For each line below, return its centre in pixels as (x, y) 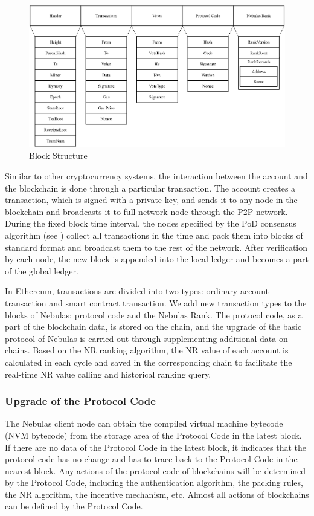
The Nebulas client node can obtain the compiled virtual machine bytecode (144, 423)
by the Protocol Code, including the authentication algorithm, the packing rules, (154, 482)
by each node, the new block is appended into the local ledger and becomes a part (157, 259)
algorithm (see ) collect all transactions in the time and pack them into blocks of (154, 235)
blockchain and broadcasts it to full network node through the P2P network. (146, 211)
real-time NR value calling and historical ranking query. (108, 374)
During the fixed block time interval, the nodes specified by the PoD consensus (151, 223)
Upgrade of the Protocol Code (80, 401)
